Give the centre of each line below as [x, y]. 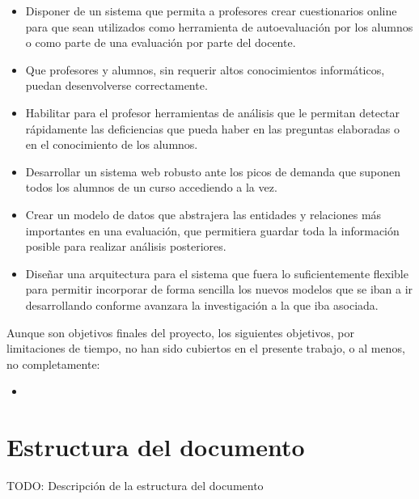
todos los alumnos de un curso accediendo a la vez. [151, 187]
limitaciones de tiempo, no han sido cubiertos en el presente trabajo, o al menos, [206, 348]
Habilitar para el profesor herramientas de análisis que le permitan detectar [213, 112]
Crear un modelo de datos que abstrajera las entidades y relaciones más [203, 214]
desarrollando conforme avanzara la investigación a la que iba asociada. [202, 304]
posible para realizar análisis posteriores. [126, 246]
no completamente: [53, 364]
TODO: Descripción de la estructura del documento [135, 485]
